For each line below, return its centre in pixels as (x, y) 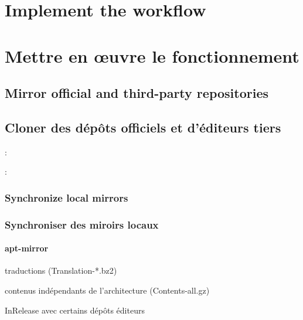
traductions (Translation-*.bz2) (61, 270)
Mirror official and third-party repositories (137, 93)
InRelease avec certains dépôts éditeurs (75, 310)
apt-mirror (27, 248)
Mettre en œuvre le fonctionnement (152, 55)
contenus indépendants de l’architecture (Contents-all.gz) (107, 290)
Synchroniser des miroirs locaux (82, 224)
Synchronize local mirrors (67, 197)
